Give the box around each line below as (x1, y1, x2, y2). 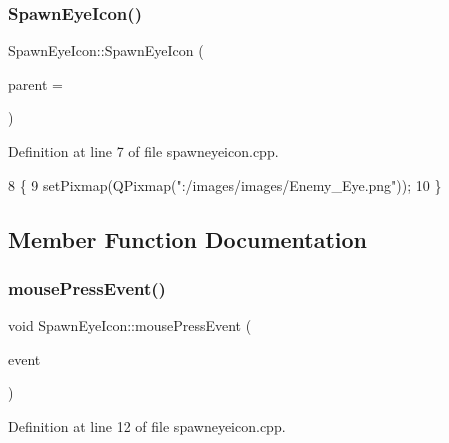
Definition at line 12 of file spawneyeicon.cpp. (8, 415, 286, 436)
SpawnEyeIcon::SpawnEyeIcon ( (8, 40, 204, 61)
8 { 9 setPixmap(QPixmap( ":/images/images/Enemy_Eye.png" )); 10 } (8, 174, 442, 195)
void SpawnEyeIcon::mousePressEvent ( (8, 315, 252, 336)
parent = (8, 73, 63, 94)
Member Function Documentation (8, 223, 368, 254)
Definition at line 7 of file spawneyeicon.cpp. (8, 141, 279, 161)
